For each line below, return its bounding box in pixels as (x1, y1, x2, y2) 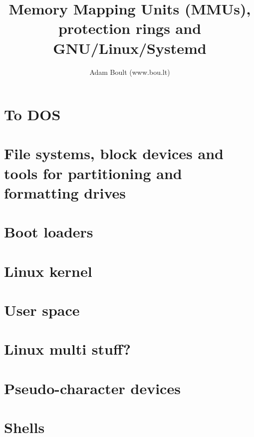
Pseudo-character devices (4, 378, 181, 398)
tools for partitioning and (4, 163, 182, 183)
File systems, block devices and (4, 143, 224, 164)
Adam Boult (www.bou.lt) (89, 66, 170, 77)
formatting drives (4, 182, 126, 203)
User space (4, 299, 80, 320)
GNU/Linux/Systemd (53, 37, 207, 58)
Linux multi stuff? (4, 339, 131, 359)
